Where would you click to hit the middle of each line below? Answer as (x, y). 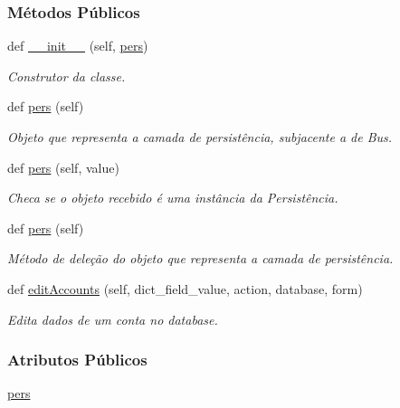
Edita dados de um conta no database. (113, 319)
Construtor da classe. (67, 76)
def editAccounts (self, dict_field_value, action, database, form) (185, 288)
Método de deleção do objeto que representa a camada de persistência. (200, 258)
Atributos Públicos (77, 360)
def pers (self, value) (63, 167)
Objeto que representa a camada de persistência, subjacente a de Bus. (200, 137)
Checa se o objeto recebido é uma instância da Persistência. (173, 198)
